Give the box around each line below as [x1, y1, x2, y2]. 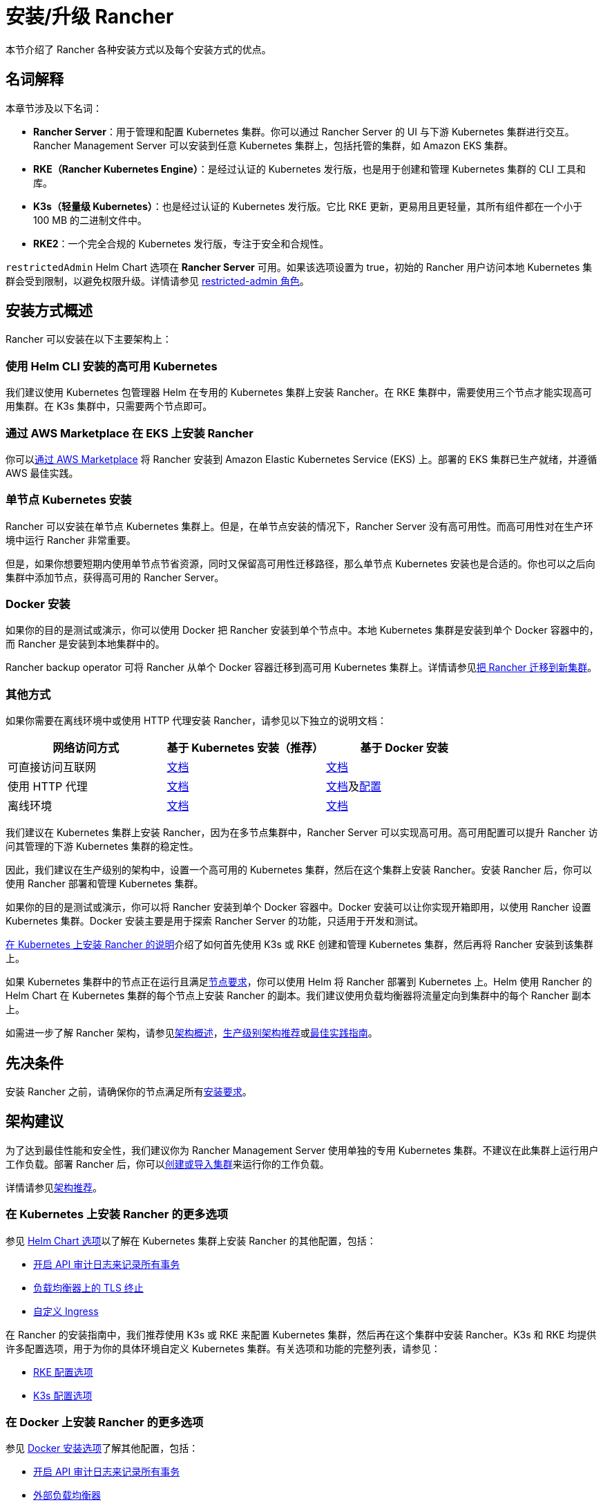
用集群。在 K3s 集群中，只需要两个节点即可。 [6, 400, 213, 413]
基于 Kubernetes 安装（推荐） [166, 741, 323, 755]
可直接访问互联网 [8, 760, 97, 775]
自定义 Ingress [33, 1305, 99, 1317]
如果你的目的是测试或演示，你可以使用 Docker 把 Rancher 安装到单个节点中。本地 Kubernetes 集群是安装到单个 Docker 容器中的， [6, 624, 599, 636]
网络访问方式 [52, 741, 119, 755]
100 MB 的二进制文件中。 [33, 214, 148, 226]
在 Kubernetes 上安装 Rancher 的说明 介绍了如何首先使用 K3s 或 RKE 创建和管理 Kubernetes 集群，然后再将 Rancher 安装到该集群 [6, 938, 593, 951]
